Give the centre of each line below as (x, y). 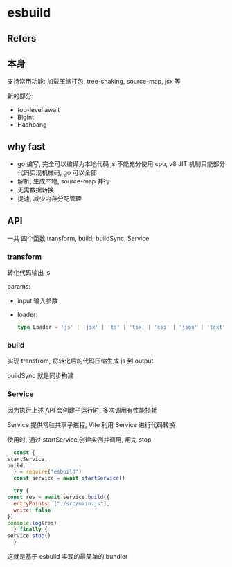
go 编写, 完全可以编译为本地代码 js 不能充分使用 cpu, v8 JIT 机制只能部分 (121, 164)
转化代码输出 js (29, 273)
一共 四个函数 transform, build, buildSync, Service (78, 238)
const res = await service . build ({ (59, 497)
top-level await (38, 110)
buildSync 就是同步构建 (41, 376)
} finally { (31, 530)
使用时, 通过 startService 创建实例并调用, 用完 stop (79, 439)
